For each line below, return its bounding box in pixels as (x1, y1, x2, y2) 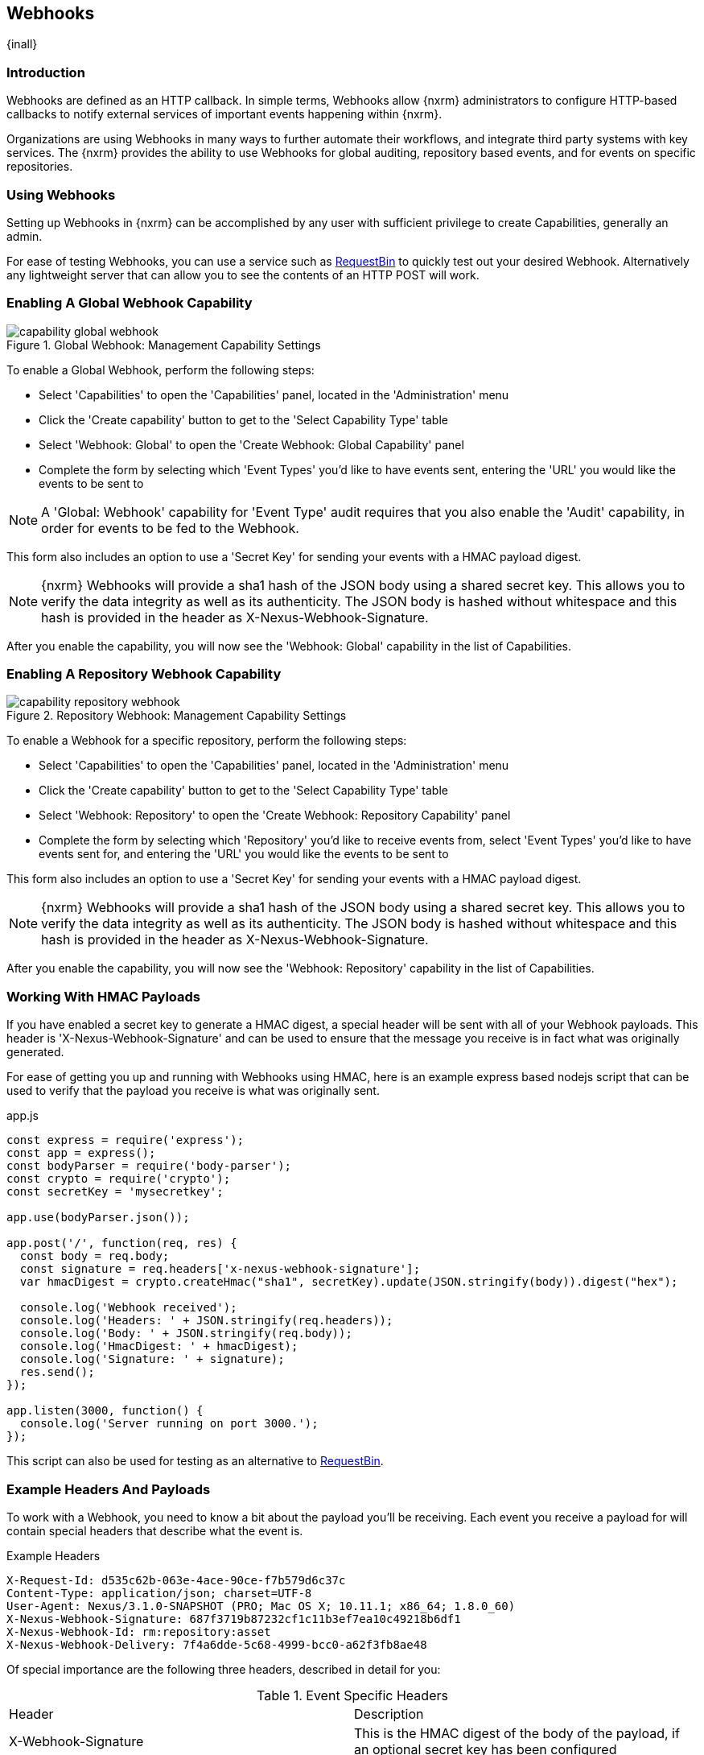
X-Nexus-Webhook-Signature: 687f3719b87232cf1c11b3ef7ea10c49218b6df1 (6, 1612, 461, 1625)
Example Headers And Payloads (6, 1480, 211, 1497)
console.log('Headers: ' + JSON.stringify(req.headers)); (19, 1314, 393, 1328)
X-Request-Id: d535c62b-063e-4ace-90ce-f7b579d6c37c (6, 1573, 346, 1587)
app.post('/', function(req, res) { (6, 1237, 237, 1250)
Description (354, 1705, 424, 1722)
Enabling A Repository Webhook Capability (6, 666, 282, 683)
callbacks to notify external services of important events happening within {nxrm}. (6, 107, 443, 122)
